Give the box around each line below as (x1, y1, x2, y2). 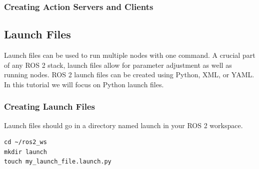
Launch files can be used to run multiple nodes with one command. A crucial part (4, 50, 255, 60)
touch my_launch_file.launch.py (4, 158, 111, 166)
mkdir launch (4, 148, 47, 156)
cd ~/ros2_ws (4, 139, 47, 146)
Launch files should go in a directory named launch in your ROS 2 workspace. (4, 120, 243, 130)
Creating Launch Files (4, 100, 95, 113)
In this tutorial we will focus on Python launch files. (4, 79, 164, 89)
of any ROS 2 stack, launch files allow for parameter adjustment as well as (4, 59, 232, 70)
